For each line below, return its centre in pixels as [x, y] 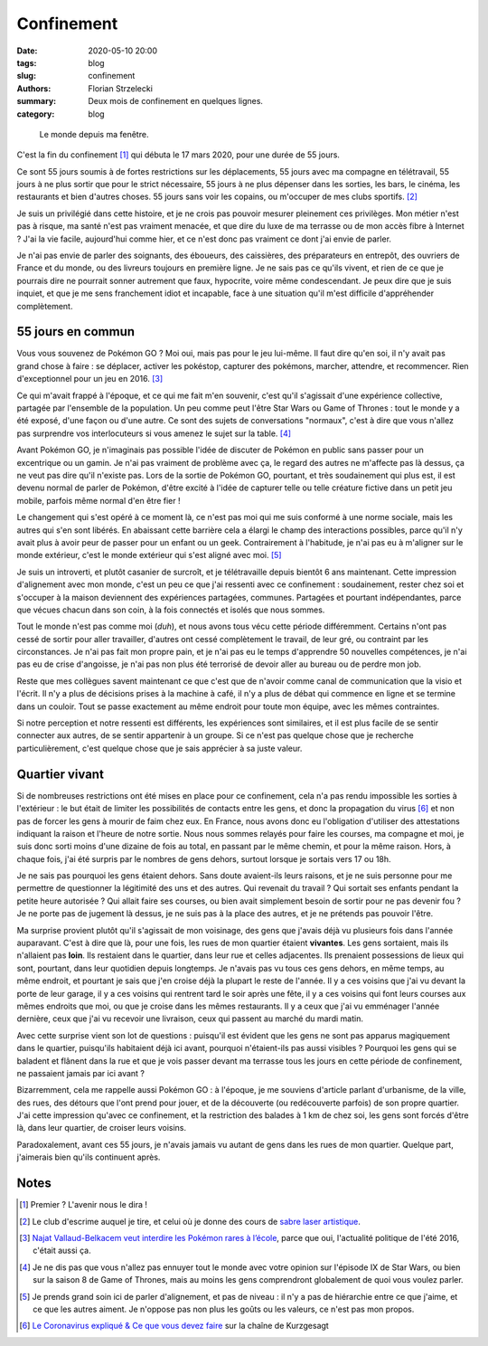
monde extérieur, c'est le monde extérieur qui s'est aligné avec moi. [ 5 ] [149, 555]
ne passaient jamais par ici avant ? [80, 1073]
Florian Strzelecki [121, 88]
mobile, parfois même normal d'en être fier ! [99, 500]
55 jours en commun [76, 332]
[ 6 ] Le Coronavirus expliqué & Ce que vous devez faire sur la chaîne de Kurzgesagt [174, 1326]
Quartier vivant [60, 774]
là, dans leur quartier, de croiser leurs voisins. [102, 1128]
